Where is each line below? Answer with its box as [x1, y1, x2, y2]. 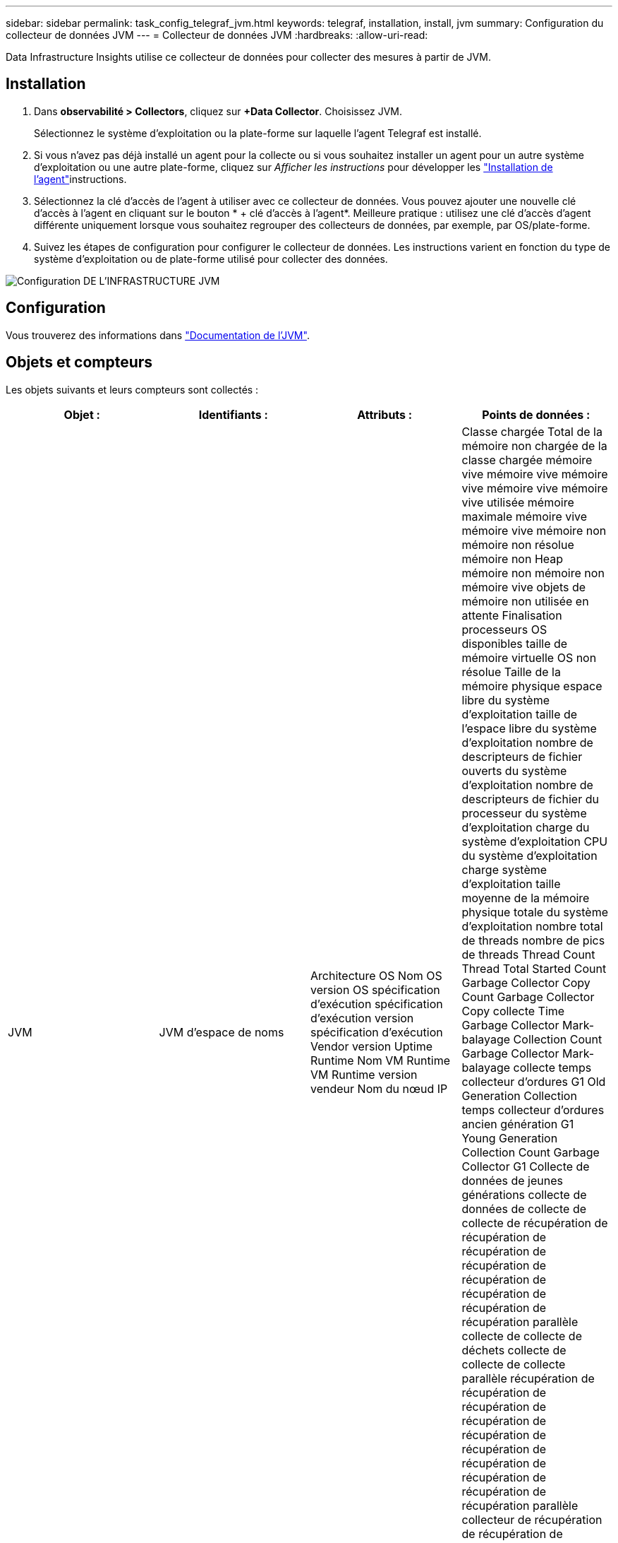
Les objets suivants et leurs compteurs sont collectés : [6, 383, 259, 396]
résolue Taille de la [461, 664, 561, 679]
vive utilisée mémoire [461, 495, 574, 509]
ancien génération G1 [461, 1116, 574, 1131]
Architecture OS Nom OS [310, 968, 442, 983]
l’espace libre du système [461, 721, 597, 735]
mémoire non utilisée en [461, 593, 589, 608]
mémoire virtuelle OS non [461, 650, 597, 665]
